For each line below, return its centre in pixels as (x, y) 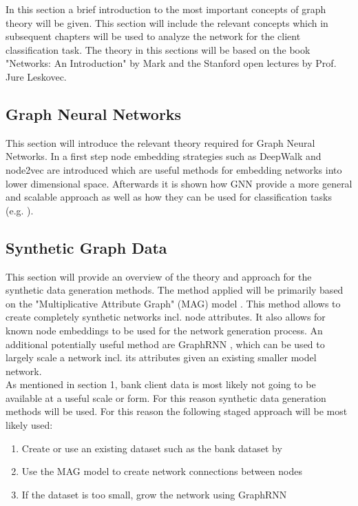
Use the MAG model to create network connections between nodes (162, 471)
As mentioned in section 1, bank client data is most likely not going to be (161, 384)
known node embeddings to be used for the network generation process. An (164, 330)
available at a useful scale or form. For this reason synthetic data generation (166, 397)
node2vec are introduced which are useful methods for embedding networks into (174, 169)
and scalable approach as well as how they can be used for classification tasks (169, 197)
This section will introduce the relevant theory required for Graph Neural (160, 142)
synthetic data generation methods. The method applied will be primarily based (175, 290)
